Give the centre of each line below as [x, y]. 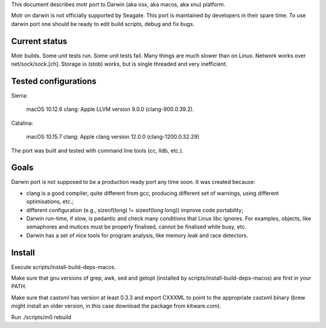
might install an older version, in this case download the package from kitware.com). [116, 306]
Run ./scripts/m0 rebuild [41, 317]
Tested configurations [54, 81]
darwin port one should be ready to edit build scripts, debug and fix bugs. [103, 24]
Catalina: [22, 123]
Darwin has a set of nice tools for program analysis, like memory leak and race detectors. [137, 235]
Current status [39, 41]
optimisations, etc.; [50, 201]
